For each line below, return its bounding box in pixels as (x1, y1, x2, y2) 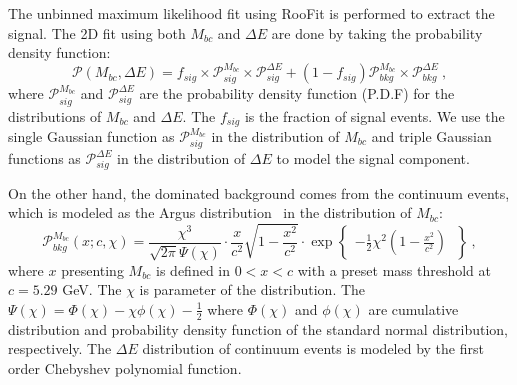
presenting (61, 259, 124, 280)
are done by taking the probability (271, 22, 483, 43)
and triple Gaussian (371, 126, 492, 147)
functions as (8, 148, 81, 169)
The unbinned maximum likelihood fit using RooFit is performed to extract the (8, 3, 495, 23)
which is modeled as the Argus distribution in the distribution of (8, 202, 412, 223)
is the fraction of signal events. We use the (244, 105, 505, 126)
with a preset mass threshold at (297, 259, 492, 280)
